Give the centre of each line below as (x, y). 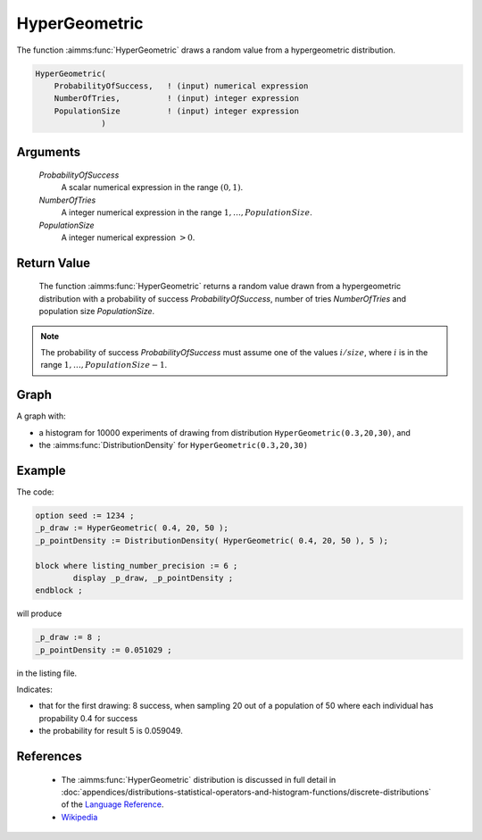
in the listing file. (47, 673)
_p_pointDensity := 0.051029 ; (104, 650)
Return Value (54, 263)
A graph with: (41, 416)
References (49, 757)
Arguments (49, 152)
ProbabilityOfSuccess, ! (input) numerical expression (181, 86)
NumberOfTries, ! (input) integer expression (176, 99)
